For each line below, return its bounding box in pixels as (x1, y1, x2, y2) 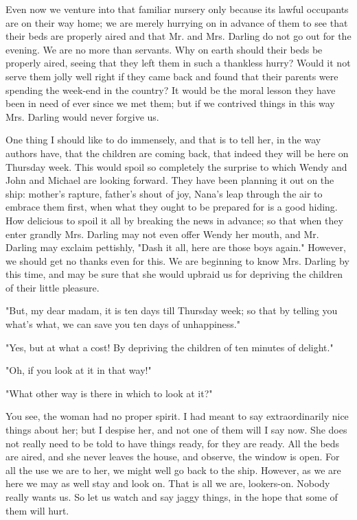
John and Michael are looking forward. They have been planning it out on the (5, 173, 334, 187)
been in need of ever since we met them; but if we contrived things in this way (5, 96, 335, 110)
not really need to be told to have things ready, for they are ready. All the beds (5, 436, 340, 450)
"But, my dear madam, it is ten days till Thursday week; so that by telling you (5, 303, 338, 318)
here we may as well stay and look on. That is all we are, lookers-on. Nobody (5, 476, 330, 491)
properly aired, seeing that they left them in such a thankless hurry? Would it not (5, 56, 351, 70)
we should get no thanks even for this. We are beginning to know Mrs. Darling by (5, 253, 349, 268)
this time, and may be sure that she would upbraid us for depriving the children (5, 267, 343, 281)
